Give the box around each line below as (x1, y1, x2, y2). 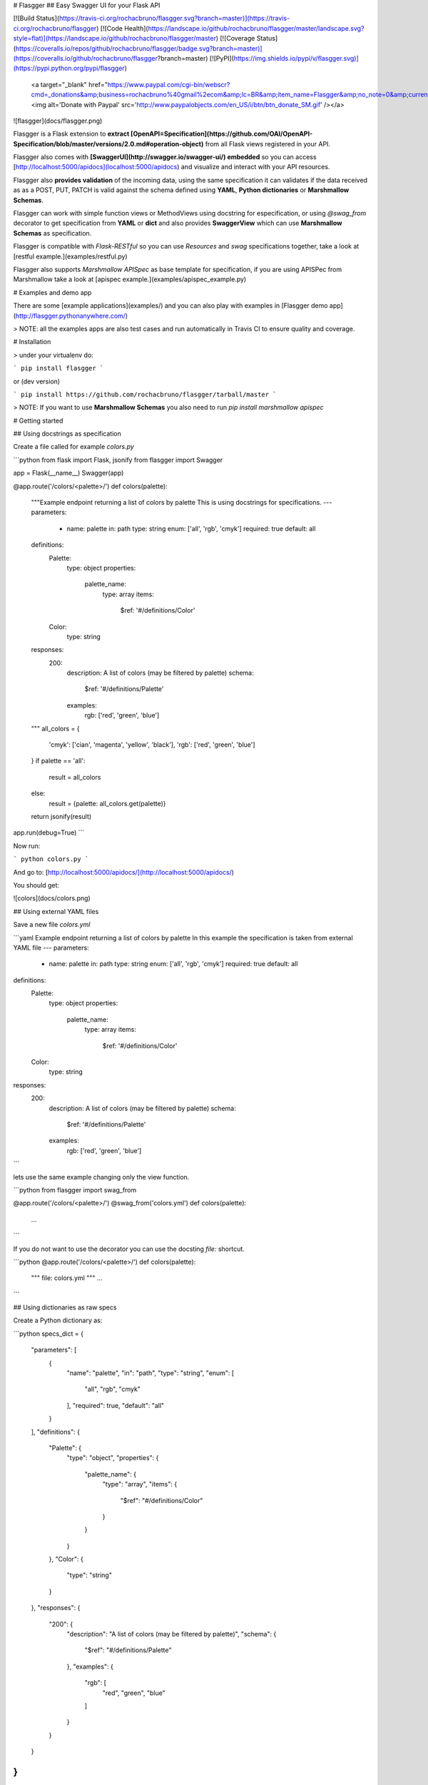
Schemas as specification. (13, 228, 92, 237)
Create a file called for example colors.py (13, 443, 135, 451)
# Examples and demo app (13, 288, 92, 296)
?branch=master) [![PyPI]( (157, 54, 235, 62)
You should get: (13, 880, 60, 889)
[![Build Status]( (13, 14, 60, 23)
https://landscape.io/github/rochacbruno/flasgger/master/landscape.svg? (148, 24, 365, 32)
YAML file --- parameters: (13, 943, 89, 952)
